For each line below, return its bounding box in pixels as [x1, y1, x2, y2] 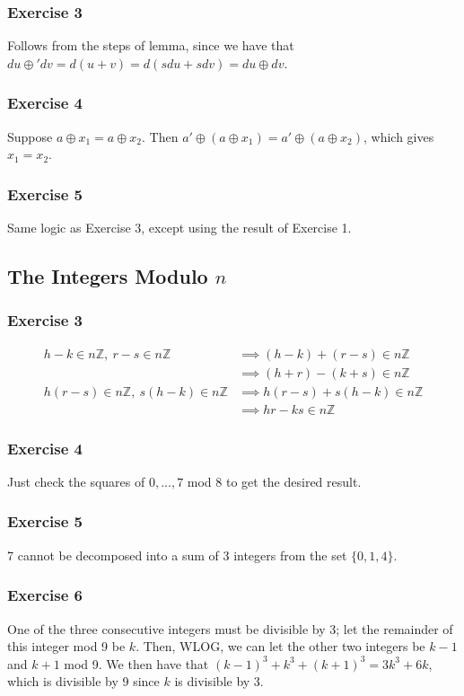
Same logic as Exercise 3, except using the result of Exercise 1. [7, 218, 352, 237]
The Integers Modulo [7, 262, 208, 290]
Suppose [7, 127, 53, 145]
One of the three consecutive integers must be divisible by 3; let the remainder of [7, 619, 453, 638]
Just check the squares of [7, 471, 145, 490]
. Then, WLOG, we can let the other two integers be [136, 637, 425, 656]
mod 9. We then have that [64, 654, 209, 673]
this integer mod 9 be [7, 637, 126, 656]
